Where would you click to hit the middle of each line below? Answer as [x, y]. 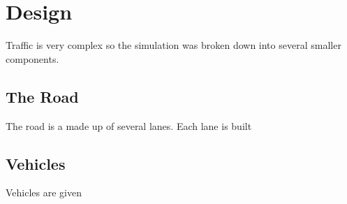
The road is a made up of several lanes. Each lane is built [129, 125]
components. [32, 58]
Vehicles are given [44, 192]
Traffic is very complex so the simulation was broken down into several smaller [173, 45]
